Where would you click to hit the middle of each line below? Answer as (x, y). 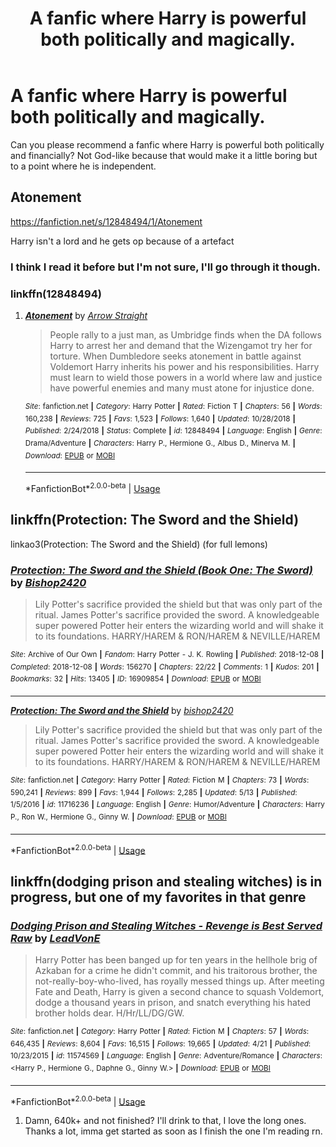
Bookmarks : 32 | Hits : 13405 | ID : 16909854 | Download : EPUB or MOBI (136, 679)
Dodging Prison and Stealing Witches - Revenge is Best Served (166, 925)
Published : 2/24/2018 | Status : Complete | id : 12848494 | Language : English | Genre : (173, 431)
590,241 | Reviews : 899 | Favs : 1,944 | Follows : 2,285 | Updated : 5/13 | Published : (154, 792)
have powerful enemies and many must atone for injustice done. (182, 388)
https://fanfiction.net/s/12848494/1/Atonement (106, 221)
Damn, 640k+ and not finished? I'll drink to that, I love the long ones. (165, 1121)
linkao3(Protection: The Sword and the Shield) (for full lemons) (139, 544)
